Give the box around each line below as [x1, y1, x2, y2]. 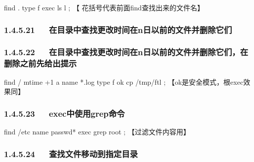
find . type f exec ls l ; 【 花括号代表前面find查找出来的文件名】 [4, 2, 204, 12]
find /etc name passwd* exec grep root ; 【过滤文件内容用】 [4, 126, 190, 136]
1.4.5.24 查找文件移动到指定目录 [4, 147, 138, 160]
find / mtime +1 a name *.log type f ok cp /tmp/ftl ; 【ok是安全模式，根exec [4, 76, 244, 87]
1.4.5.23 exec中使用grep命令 [4, 107, 125, 119]
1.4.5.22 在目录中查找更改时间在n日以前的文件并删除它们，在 [4, 46, 248, 58]
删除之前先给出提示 [4, 57, 77, 69]
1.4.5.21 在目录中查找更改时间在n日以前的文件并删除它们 [4, 23, 232, 35]
